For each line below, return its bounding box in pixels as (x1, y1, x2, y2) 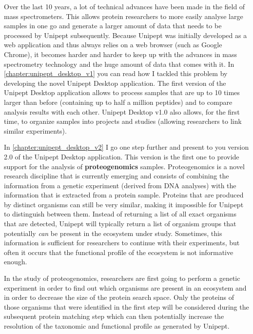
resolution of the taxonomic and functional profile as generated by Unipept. (4, 321, 230, 331)
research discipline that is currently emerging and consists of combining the (4, 171, 229, 181)
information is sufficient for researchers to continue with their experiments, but (4, 237, 240, 248)
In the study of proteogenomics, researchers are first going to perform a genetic (4, 273, 240, 283)
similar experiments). (4, 125, 67, 136)
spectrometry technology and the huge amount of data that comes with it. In (4, 59, 234, 69)
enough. (4, 256, 27, 267)
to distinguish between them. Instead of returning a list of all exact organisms (4, 209, 236, 219)
